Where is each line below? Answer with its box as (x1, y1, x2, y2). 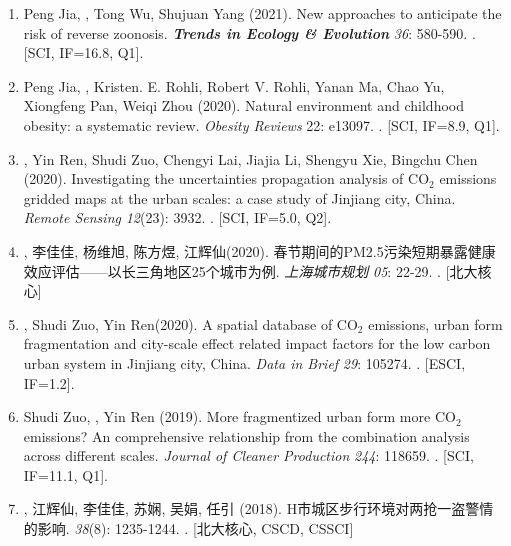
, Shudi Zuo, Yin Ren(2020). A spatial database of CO (23, 313, 358, 334)
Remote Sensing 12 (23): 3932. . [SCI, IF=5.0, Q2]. (23, 207, 332, 228)
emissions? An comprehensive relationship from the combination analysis (23, 425, 470, 446)
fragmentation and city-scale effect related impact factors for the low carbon (23, 333, 491, 354)
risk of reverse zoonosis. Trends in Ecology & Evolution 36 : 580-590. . (23, 22, 476, 43)
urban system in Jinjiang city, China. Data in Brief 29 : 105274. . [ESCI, (23, 352, 466, 373)
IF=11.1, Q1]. (23, 464, 109, 485)
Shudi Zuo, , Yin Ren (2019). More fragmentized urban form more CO (23, 406, 456, 427)
